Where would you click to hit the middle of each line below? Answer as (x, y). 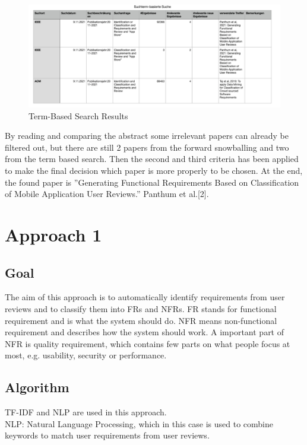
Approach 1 (53, 235)
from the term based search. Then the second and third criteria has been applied (152, 159)
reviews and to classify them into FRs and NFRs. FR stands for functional (141, 309)
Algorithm (37, 387)
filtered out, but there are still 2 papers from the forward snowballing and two (147, 147)
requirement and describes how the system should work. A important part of (145, 332)
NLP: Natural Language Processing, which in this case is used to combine (139, 423)
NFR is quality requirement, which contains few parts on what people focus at (148, 343)
